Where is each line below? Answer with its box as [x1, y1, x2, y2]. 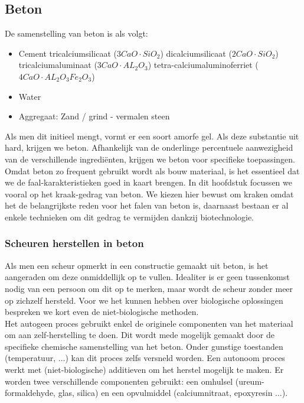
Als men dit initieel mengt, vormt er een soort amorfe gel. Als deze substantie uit [5, 129, 299, 142]
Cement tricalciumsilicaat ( [18, 47, 117, 59]
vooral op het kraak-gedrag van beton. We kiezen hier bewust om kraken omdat [5, 187, 294, 200]
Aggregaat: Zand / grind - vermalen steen [18, 110, 170, 122]
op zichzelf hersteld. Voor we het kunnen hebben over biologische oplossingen [5, 294, 283, 306]
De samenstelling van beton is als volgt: [5, 27, 148, 40]
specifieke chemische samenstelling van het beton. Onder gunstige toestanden [5, 340, 283, 352]
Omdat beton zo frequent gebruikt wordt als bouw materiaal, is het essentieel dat [5, 164, 300, 177]
